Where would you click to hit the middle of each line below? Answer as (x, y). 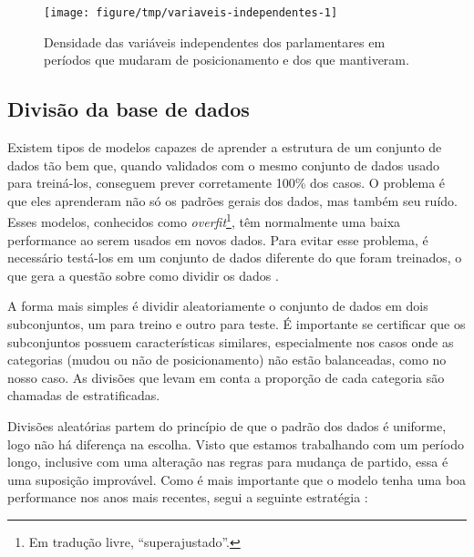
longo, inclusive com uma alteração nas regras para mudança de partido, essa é (228, 462)
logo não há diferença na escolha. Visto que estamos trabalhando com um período (236, 444)
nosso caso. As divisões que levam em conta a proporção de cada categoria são (226, 377)
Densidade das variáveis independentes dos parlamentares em (215, 41)
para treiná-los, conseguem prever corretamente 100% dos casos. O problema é (227, 183)
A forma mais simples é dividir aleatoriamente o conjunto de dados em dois (218, 306)
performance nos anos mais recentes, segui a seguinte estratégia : (188, 497)
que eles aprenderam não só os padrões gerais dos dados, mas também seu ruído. (232, 200)
